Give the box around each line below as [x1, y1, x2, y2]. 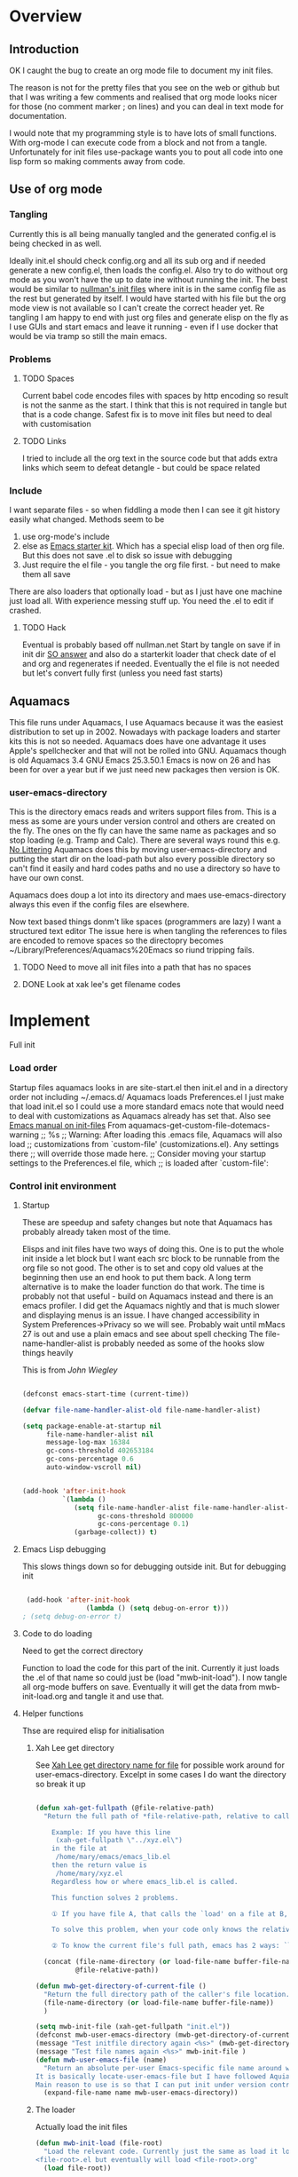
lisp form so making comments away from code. [9, 156, 186, 166]
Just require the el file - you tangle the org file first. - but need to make [21, 559, 281, 570]
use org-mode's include [21, 531, 110, 542]
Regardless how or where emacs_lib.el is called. [51, 1877, 239, 1886]
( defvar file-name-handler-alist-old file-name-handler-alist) [21, 1405, 262, 1414]
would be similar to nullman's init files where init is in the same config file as [9, 283, 286, 294]
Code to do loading [21, 1627, 93, 1639]
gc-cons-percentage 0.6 [45, 1454, 135, 1464]
